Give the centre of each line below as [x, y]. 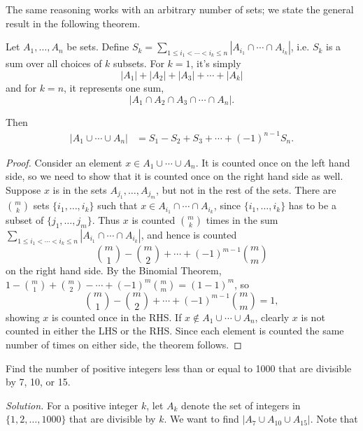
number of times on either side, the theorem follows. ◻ [124, 344]
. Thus [106, 220]
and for [21, 87]
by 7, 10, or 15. [38, 382]
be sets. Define [98, 47]
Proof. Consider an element [64, 162]
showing [23, 317]
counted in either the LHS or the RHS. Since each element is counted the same [175, 331]
